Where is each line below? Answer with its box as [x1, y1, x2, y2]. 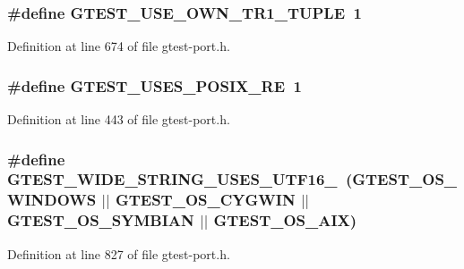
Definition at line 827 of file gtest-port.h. [7, 244, 230, 263]
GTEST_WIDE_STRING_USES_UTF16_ [7, 168, 338, 190]
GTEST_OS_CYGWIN [115, 189, 296, 211]
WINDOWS [7, 189, 97, 211]
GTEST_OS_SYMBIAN [7, 209, 194, 231]
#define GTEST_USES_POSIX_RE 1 [7, 74, 302, 97]
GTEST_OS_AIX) [213, 209, 357, 231]
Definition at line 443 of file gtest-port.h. [7, 110, 230, 129]
